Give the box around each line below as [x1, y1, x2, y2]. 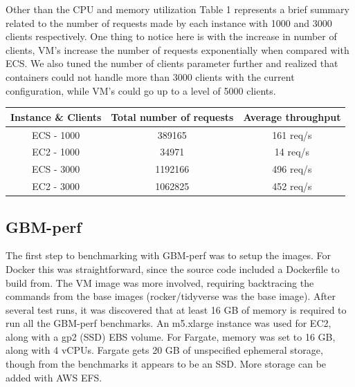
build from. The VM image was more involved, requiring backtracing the [6, 275, 314, 290]
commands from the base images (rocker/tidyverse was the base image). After [6, 289, 336, 303]
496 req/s [272, 162, 312, 176]
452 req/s [272, 179, 312, 193]
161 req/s [272, 127, 312, 142]
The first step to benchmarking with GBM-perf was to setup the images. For [6, 248, 331, 263]
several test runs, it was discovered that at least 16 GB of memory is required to [6, 302, 347, 317]
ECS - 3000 [31, 162, 80, 176]
